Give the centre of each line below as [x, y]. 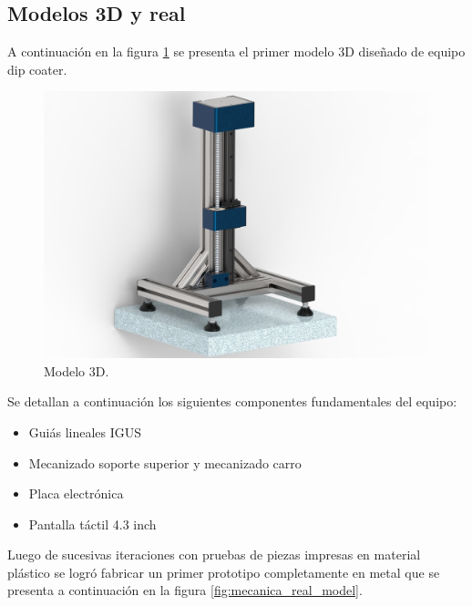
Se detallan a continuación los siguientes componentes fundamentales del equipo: [232, 401]
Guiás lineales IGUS [85, 431]
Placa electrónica [76, 493]
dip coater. [37, 69]
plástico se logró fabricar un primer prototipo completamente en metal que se [224, 572]
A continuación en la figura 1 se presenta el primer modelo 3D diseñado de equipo [236, 51]
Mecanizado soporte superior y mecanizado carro [165, 462]
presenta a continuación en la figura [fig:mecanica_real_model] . [185, 590]
